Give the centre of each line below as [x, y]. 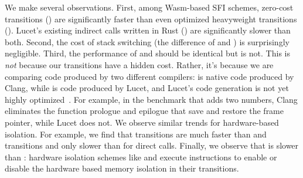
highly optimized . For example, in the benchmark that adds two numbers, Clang [151, 99]
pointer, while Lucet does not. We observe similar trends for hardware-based [142, 122]
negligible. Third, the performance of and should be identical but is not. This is [147, 53]
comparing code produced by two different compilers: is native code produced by [149, 76]
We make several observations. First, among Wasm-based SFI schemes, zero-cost [149, 7]
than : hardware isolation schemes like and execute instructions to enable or [141, 157]
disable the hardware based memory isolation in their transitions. [122, 168]
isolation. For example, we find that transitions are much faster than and [136, 134]
